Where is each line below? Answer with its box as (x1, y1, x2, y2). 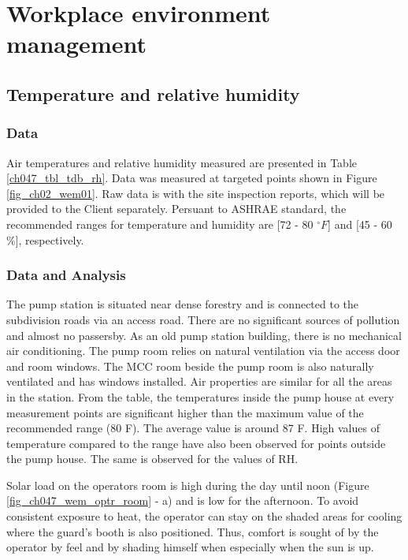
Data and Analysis (6, 265, 126, 285)
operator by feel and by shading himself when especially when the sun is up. (6, 539, 374, 555)
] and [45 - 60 (328, 215, 392, 232)
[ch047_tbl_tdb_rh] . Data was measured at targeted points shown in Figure (6, 170, 377, 186)
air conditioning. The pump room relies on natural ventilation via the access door (6, 342, 400, 359)
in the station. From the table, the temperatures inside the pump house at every (6, 388, 395, 405)
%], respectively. (6, 231, 84, 248)
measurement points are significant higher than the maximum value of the (6, 404, 364, 420)
